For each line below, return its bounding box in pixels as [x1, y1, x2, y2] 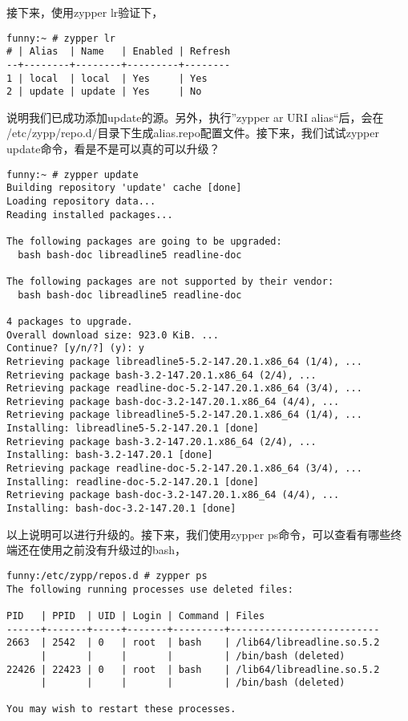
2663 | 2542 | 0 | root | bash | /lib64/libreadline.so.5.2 [6, 637, 380, 649]
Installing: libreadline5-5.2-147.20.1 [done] [6, 423, 259, 435]
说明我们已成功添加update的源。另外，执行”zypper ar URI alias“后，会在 [6, 108, 384, 125]
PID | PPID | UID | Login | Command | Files [6, 610, 265, 622]
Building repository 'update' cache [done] [6, 182, 242, 194]
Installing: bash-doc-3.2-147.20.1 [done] [6, 503, 236, 515]
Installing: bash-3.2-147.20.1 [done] [6, 449, 213, 461]
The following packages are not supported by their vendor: [6, 275, 334, 287]
